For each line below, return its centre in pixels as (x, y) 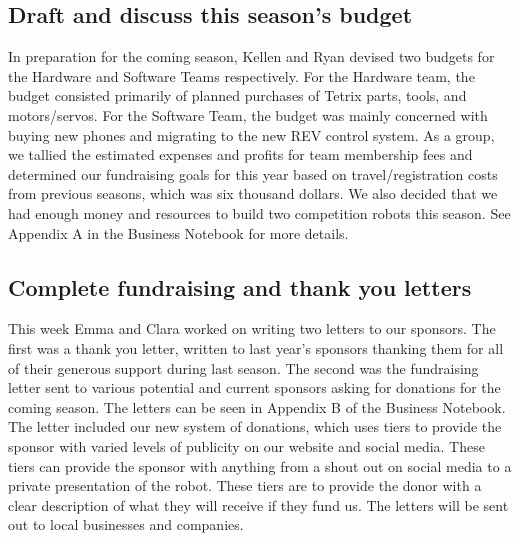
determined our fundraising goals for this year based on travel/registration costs (253, 173)
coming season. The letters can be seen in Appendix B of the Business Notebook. (257, 406)
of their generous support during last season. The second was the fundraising (243, 367)
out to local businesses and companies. (126, 524)
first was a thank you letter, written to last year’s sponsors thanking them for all (256, 347)
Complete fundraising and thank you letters (240, 286)
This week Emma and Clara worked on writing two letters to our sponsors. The (252, 328)
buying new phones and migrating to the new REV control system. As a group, (251, 134)
